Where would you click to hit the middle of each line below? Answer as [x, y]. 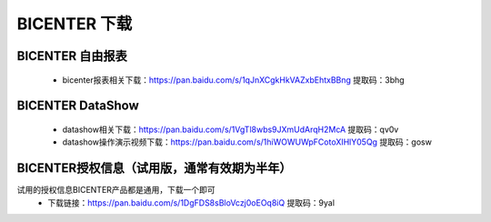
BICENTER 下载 [75, 24]
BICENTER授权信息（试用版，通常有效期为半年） [154, 168]
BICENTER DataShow [78, 106]
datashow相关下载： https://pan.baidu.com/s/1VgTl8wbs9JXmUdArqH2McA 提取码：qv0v [230, 129]
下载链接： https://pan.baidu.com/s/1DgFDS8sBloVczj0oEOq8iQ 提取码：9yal [191, 202]
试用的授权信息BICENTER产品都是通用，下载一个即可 [116, 190]
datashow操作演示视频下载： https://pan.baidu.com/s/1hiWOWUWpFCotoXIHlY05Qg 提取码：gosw [247, 142]
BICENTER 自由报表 [72, 56]
